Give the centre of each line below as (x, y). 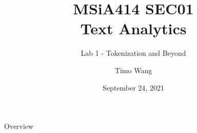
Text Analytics (133, 28)
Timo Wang (133, 70)
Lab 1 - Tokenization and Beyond (133, 53)
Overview (19, 126)
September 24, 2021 (133, 87)
